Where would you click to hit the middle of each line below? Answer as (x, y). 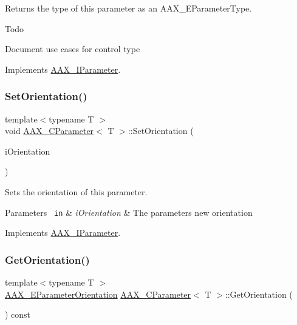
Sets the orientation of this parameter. (76, 191)
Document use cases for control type (73, 49)
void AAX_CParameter (50, 131)
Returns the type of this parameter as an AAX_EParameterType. (128, 8)
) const (18, 314)
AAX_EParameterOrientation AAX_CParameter (98, 294)
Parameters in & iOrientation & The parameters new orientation (129, 212)
